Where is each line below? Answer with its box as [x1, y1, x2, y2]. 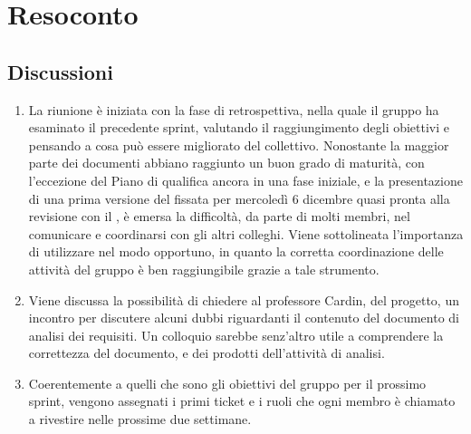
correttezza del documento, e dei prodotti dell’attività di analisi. [28, 343, 385, 362]
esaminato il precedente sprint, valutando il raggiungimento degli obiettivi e [28, 118, 450, 137]
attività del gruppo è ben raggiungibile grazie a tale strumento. [28, 259, 380, 278]
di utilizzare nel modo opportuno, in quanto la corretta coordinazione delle [28, 242, 444, 261]
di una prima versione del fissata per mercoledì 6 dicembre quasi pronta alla [28, 188, 450, 207]
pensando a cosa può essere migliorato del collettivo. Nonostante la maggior [28, 135, 449, 154]
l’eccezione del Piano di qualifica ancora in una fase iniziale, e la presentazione [28, 170, 463, 189]
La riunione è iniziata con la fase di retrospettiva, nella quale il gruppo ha [28, 100, 439, 119]
